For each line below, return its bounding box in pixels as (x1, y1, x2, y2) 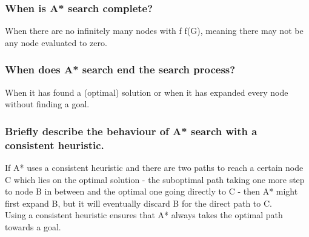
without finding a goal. (5, 98, 90, 110)
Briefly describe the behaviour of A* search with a (5, 123, 257, 138)
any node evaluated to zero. (5, 36, 107, 48)
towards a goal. (5, 220, 61, 233)
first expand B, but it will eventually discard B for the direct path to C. (5, 196, 272, 209)
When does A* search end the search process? (5, 62, 236, 77)
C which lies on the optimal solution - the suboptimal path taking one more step (5, 173, 305, 185)
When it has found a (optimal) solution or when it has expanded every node (5, 85, 288, 98)
